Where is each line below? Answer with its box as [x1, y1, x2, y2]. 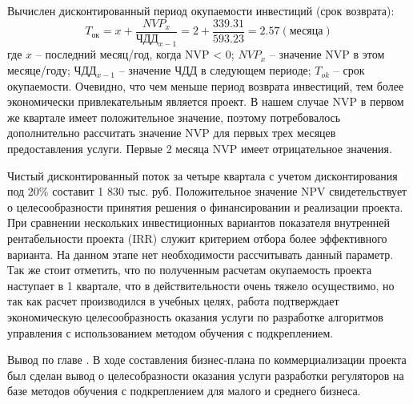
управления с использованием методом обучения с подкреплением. [7, 324, 334, 341]
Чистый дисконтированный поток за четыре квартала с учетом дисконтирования [7, 167, 398, 184]
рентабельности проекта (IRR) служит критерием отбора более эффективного [7, 229, 387, 246]
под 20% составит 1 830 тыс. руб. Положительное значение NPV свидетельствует [7, 183, 407, 200]
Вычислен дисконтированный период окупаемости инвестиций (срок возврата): [7, 2, 395, 18]
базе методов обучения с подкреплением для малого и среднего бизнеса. [7, 382, 361, 399]
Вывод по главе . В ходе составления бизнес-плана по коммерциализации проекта [7, 351, 407, 368]
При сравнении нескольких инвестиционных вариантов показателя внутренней [7, 214, 391, 231]
